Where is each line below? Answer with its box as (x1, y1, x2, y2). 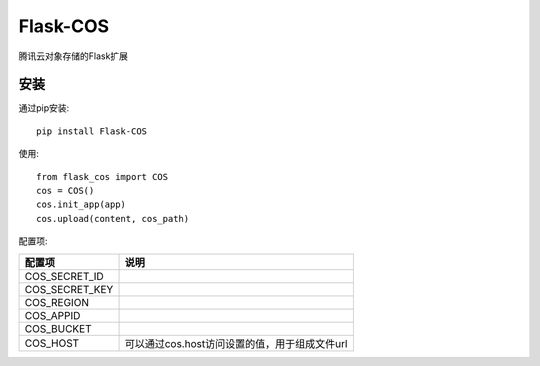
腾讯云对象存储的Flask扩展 (18, 50, 129, 62)
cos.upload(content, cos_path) (36, 213, 190, 224)
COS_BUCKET (24, 321, 92, 335)
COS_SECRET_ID (24, 269, 104, 283)
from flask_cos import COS (36, 171, 169, 182)
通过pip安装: (18, 102, 70, 114)
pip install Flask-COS (36, 125, 148, 137)
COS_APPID (24, 308, 81, 322)
